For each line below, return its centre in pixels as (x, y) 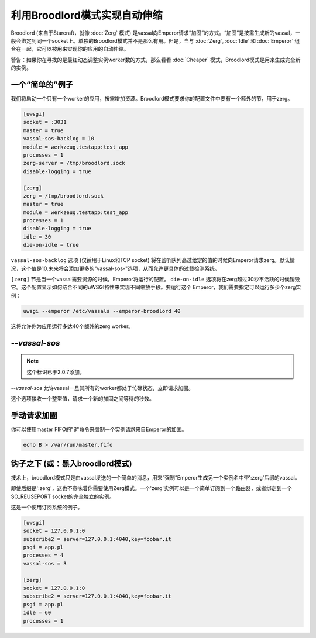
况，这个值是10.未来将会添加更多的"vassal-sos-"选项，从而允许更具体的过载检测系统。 (115, 268)
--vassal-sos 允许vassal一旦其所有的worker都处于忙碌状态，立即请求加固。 (102, 388)
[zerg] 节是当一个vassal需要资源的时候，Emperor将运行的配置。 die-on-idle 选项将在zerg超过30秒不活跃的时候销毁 (155, 279)
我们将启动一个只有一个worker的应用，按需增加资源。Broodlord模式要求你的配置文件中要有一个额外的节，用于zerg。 (152, 99)
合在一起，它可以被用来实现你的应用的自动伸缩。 (70, 49)
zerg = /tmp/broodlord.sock (63, 196)
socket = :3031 (45, 122)
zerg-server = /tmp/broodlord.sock (74, 163)
